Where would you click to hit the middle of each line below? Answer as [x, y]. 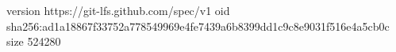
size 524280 [34, 41]
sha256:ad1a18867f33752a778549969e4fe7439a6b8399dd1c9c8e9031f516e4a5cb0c [198, 26]
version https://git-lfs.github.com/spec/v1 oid [118, 10]
